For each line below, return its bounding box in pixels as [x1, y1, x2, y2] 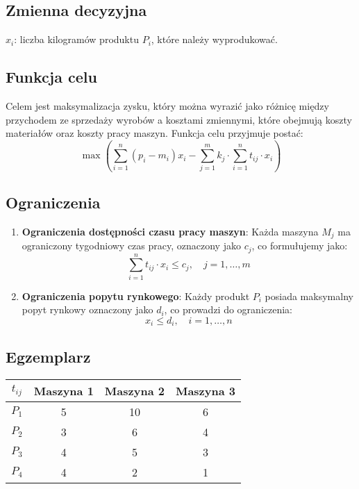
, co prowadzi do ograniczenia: [164, 302, 292, 317]
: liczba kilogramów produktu [14, 32, 139, 47]
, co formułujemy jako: [251, 238, 348, 253]
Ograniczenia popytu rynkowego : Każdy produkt [22, 288, 250, 303]
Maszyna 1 [33, 382, 94, 399]
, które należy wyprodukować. [151, 32, 278, 47]
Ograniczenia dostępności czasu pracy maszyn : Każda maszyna [22, 224, 319, 238]
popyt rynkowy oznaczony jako [22, 302, 153, 317]
